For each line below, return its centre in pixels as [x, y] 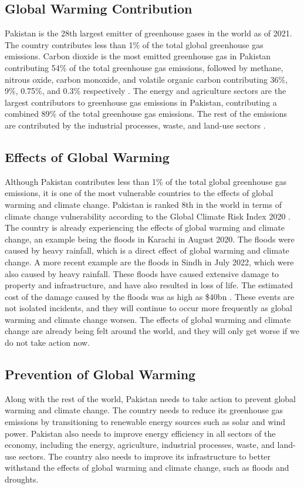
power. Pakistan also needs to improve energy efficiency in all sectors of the [140, 433]
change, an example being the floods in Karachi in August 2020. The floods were [150, 239]
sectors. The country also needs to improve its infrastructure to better [145, 456]
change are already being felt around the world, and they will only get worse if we [152, 331]
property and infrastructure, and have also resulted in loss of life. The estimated [149, 285]
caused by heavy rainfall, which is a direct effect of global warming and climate [147, 250]
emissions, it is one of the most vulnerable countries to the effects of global [139, 193]
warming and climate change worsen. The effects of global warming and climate [148, 319]
